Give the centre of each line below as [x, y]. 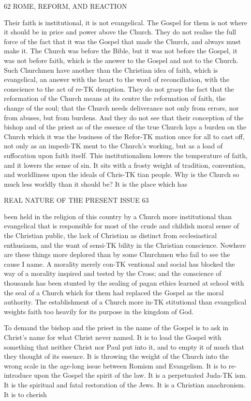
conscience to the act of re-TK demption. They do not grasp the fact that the [119, 88]
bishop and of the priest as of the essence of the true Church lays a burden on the [125, 127]
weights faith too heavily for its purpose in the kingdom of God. [99, 311]
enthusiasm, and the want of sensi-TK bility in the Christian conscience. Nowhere [125, 245]
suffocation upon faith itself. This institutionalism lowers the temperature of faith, [126, 155]
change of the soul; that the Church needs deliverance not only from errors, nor [121, 107]
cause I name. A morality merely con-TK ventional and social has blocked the [119, 264]
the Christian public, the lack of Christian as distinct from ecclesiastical [111, 235]
